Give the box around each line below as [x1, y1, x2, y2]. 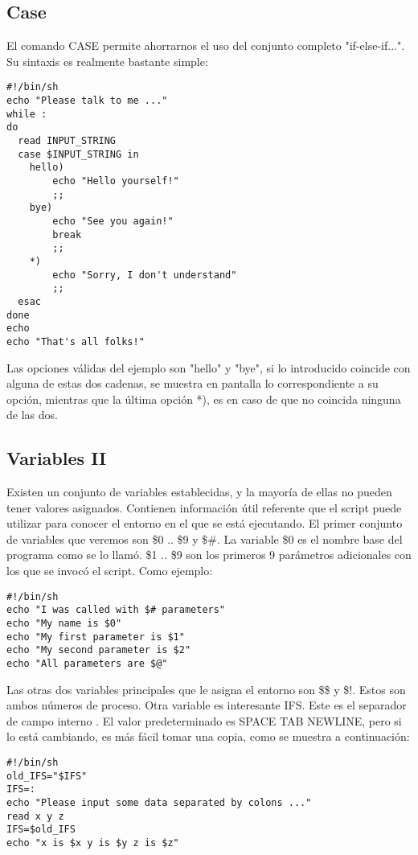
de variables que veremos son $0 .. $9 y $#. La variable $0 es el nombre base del [6, 530, 403, 547]
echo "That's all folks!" [6, 335, 145, 347]
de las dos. [6, 406, 58, 423]
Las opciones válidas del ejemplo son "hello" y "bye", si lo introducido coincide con [6, 359, 411, 376]
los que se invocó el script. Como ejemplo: [6, 562, 213, 579]
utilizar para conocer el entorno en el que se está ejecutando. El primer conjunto [6, 515, 403, 532]
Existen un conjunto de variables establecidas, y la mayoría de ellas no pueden [6, 483, 392, 500]
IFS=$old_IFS [6, 824, 76, 836]
